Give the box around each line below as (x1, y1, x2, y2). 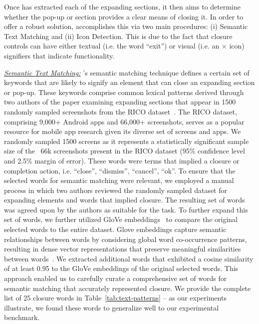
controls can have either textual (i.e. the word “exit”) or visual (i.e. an (4, 40, 220, 51)
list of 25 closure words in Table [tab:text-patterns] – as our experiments (4, 292, 227, 303)
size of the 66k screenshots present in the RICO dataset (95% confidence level (4, 145, 245, 156)
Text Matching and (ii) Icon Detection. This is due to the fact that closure (4, 30, 233, 41)
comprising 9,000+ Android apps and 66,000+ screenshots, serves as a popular (4, 116, 245, 126)
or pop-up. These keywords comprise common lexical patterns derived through (4, 86, 244, 97)
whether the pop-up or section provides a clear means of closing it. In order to (4, 11, 244, 21)
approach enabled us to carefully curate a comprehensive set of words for (4, 273, 227, 283)
